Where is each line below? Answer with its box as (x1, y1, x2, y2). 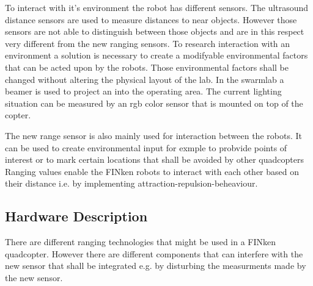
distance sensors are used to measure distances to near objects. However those (5, 13, 297, 26)
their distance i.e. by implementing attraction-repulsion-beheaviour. (5, 177, 258, 190)
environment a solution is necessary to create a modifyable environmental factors (5, 49, 308, 62)
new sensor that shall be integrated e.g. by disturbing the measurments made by (5, 259, 306, 272)
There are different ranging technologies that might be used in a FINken (5, 235, 276, 248)
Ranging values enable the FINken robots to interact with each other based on (5, 165, 299, 177)
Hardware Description (5, 207, 148, 226)
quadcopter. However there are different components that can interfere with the (5, 247, 303, 260)
